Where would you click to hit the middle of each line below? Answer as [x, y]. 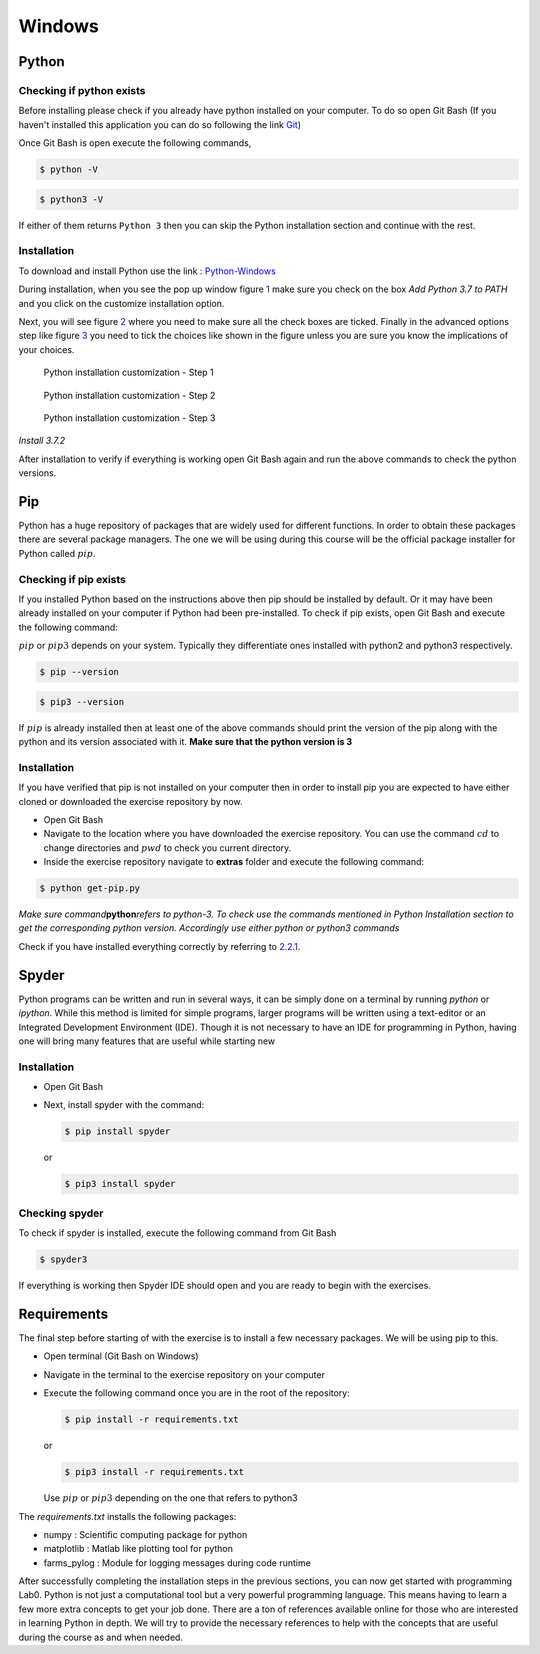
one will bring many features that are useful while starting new [147, 1041]
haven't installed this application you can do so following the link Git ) [160, 124]
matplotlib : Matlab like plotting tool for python [138, 1549]
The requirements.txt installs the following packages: [127, 1516]
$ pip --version [79, 672]
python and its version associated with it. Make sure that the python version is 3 [185, 742]
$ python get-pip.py [89, 888]
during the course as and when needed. [101, 1637]
